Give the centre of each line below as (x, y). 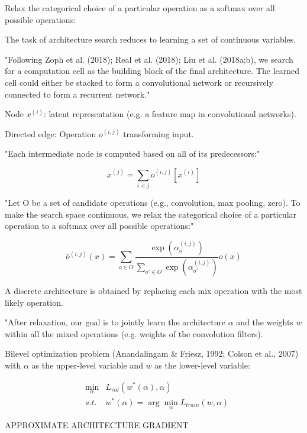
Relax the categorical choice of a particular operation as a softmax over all (140, 8)
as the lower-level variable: (202, 365)
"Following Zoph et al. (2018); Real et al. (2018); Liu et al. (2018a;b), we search (149, 59)
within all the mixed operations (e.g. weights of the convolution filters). (134, 333)
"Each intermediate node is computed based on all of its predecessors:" (133, 154)
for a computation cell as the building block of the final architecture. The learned (152, 71)
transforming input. (159, 133)
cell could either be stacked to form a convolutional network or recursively (139, 82)
